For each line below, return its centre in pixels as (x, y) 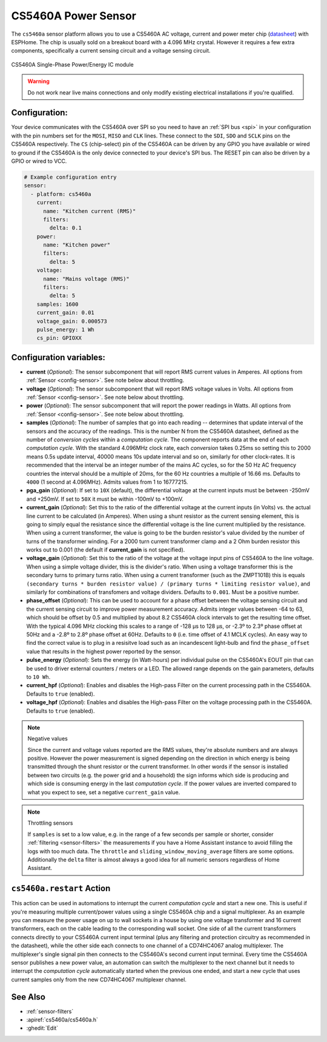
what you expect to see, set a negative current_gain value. (104, 792)
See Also (28, 997)
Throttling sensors (50, 823)
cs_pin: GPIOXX (59, 338)
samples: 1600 (58, 304)
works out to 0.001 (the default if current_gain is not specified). (106, 550)
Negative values (48, 739)
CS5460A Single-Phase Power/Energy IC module (72, 64)
